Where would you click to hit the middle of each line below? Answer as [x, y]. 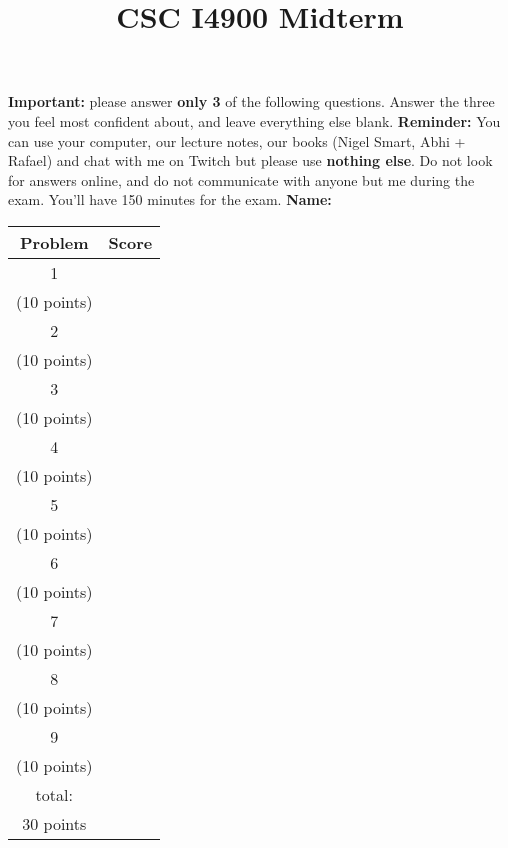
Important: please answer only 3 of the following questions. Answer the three [251, 101]
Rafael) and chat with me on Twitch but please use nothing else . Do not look [250, 160]
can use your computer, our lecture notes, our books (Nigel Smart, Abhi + [237, 140]
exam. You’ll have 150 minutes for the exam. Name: [170, 199]
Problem [54, 242]
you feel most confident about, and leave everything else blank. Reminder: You [254, 120]
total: [54, 794]
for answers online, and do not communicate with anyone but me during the [241, 179]
